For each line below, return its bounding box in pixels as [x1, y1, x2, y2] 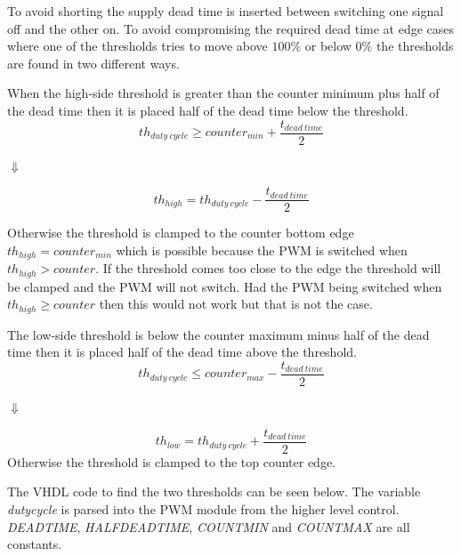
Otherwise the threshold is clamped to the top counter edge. [7, 452, 336, 471]
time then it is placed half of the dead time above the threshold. [7, 342, 357, 361]
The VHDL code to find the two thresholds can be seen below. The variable [7, 482, 421, 501]
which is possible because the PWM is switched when [116, 240, 408, 259]
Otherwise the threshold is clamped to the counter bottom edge [7, 223, 354, 242]
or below [304, 36, 352, 55]
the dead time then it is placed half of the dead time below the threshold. [7, 101, 408, 119]
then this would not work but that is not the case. [99, 294, 373, 313]
